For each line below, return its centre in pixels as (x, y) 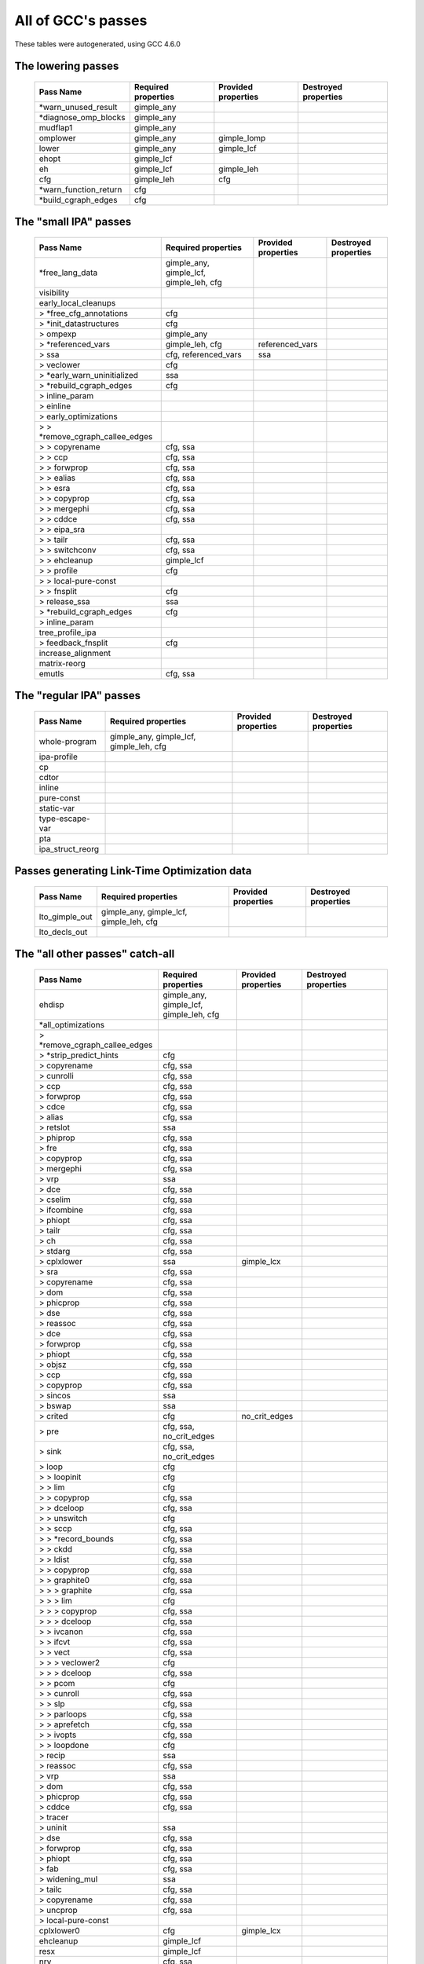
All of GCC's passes (81, 20)
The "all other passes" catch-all (95, 954)
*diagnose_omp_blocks (82, 117)
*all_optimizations (72, 1025)
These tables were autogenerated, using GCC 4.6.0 (97, 44)
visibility (54, 292)
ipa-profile (58, 757)
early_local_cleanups (77, 302)
